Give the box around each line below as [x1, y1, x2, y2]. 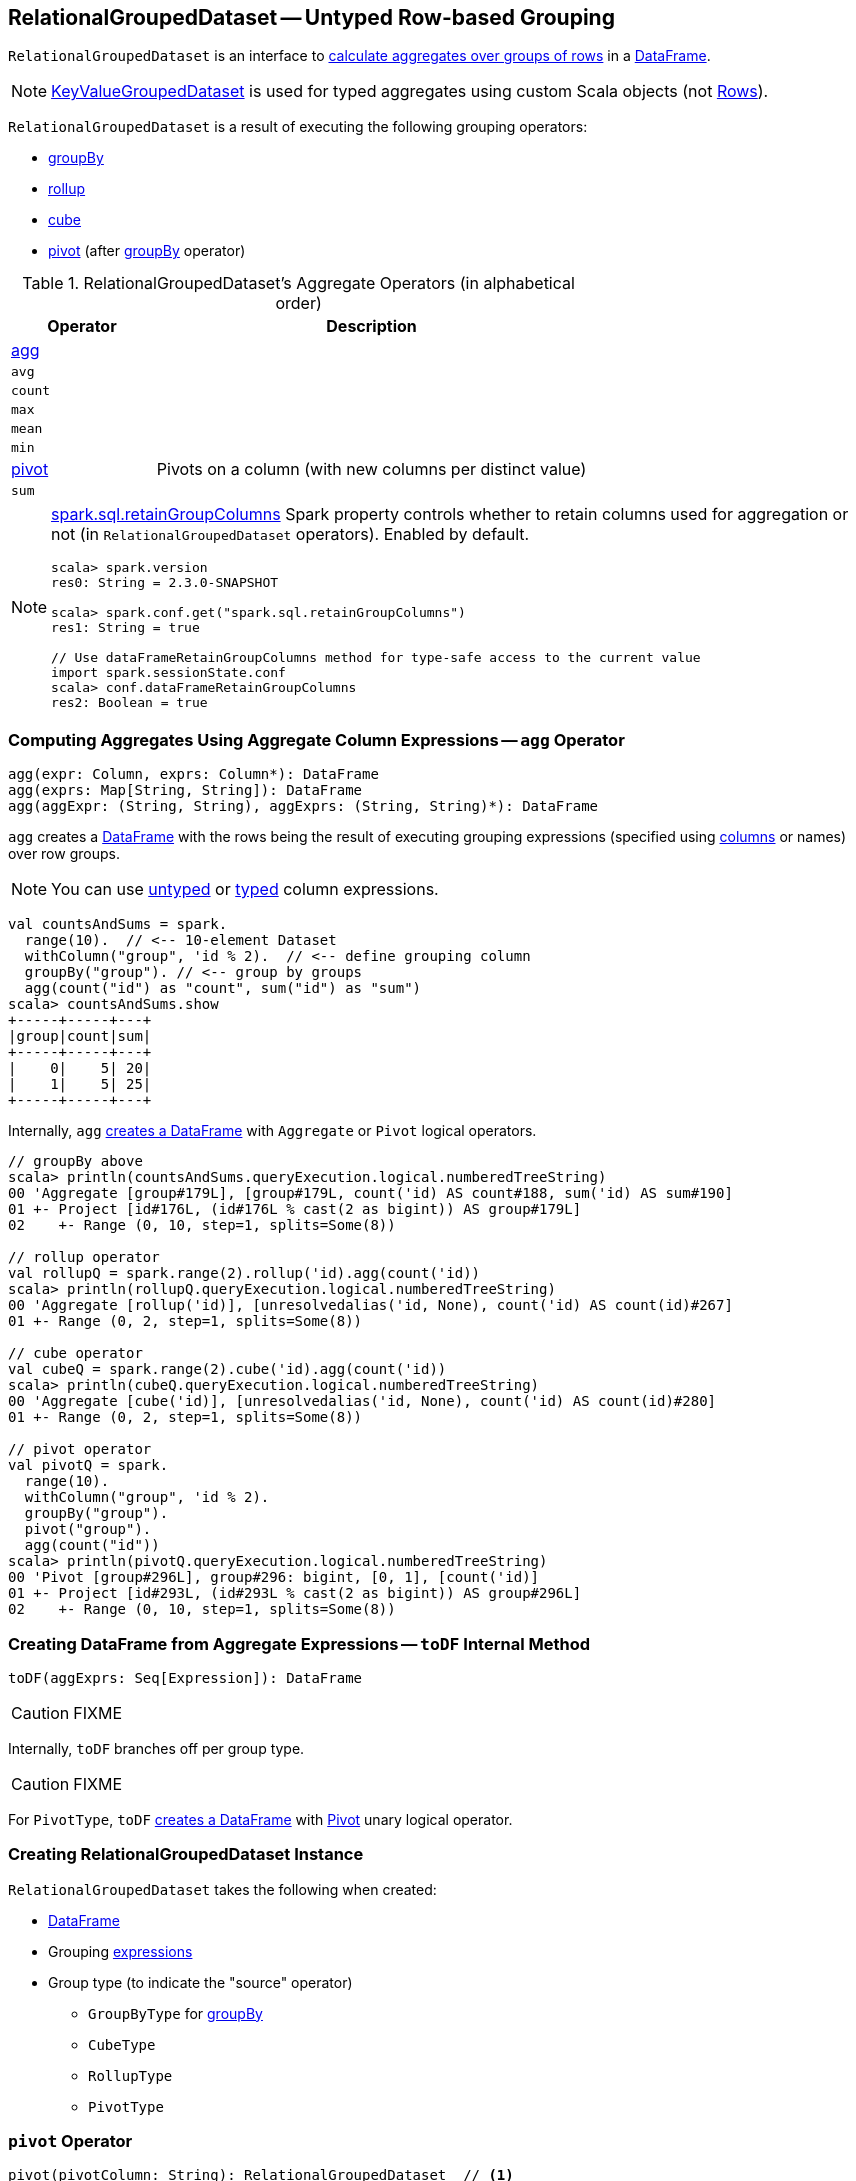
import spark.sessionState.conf [51, 665, 286, 681]
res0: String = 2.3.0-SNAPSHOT [51, 575, 279, 591]
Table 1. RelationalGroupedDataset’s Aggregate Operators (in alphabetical [22, 273, 575, 294]
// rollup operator [8, 1249, 160, 1266]
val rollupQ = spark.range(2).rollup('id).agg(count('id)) [8, 1265, 481, 1282]
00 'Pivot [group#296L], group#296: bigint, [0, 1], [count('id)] [8, 1569, 540, 1586]
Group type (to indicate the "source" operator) [48, 1973, 353, 1991]
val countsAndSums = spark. [8, 916, 228, 933]
